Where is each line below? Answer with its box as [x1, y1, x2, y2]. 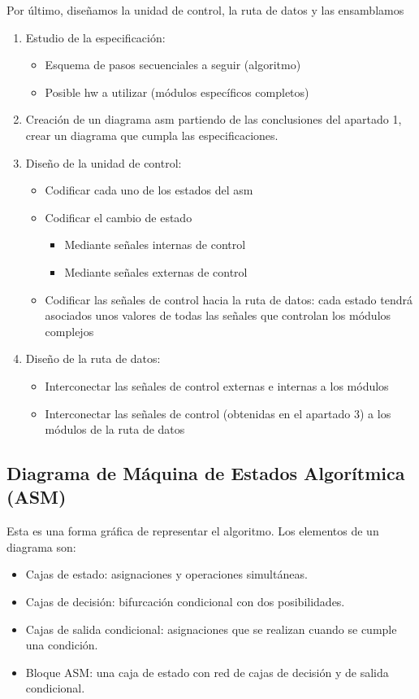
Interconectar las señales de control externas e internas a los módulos [45, 377, 389, 394]
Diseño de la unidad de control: [25, 154, 182, 171]
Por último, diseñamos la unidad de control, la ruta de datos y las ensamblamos [6, 2, 404, 18]
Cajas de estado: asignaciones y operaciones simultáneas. [25, 566, 308, 583]
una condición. [25, 636, 98, 653]
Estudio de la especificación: [25, 28, 166, 46]
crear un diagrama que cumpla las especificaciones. [25, 126, 279, 143]
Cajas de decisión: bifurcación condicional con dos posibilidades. [25, 593, 345, 610]
